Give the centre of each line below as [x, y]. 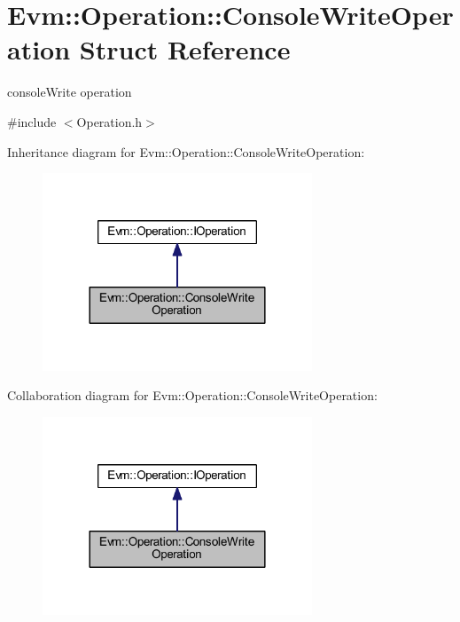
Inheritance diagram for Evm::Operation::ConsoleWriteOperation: [186, 151]
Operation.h [109, 121]
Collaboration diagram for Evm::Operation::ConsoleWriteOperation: [192, 395]
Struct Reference [185, 49]
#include [32, 121]
